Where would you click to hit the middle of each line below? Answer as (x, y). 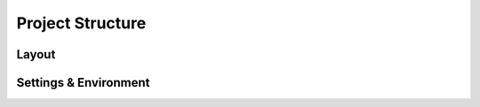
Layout (36, 54)
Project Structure (81, 23)
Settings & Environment (83, 83)
